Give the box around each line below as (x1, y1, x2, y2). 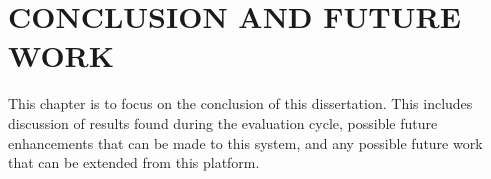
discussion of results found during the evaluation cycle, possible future (8, 112, 438, 133)
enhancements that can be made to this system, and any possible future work (8, 132, 483, 153)
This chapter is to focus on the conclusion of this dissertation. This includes (8, 93, 473, 114)
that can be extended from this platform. (8, 152, 260, 173)
